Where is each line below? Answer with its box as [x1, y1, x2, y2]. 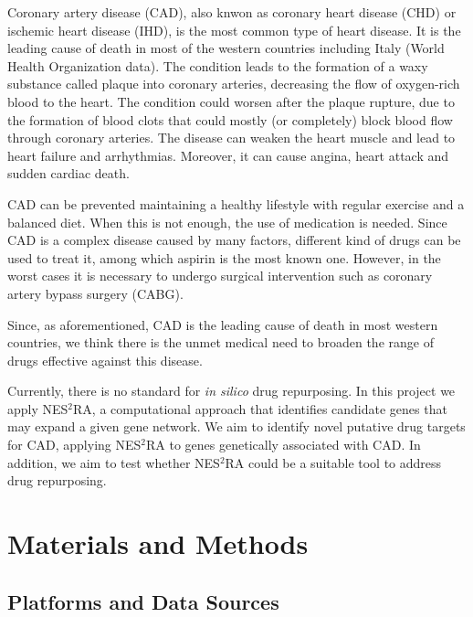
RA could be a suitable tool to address [225, 452, 442, 472]
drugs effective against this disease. [7, 350, 203, 369]
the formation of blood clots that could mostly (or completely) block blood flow [7, 110, 453, 129]
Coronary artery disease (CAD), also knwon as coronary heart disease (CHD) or [7, 3, 457, 21]
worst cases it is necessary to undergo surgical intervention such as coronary [7, 266, 433, 285]
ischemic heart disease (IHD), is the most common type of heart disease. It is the [7, 20, 461, 39]
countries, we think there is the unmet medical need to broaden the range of [7, 333, 434, 352]
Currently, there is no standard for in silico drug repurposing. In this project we [7, 381, 456, 400]
